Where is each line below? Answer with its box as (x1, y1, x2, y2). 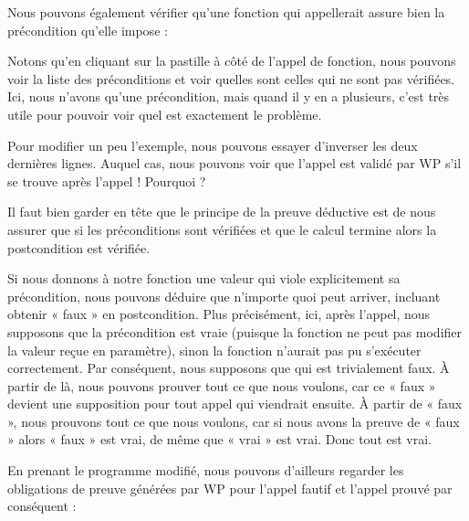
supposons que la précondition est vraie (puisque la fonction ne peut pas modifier (7, 322, 463, 341)
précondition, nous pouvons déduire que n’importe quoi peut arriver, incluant (7, 286, 441, 305)
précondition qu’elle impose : (7, 20, 168, 39)
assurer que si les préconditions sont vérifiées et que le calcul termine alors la (7, 219, 437, 239)
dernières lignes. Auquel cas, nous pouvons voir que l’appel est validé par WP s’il (7, 154, 462, 173)
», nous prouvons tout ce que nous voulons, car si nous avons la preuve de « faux (7, 411, 460, 431)
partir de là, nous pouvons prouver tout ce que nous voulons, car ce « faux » (7, 376, 436, 395)
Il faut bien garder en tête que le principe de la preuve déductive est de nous (7, 202, 436, 221)
